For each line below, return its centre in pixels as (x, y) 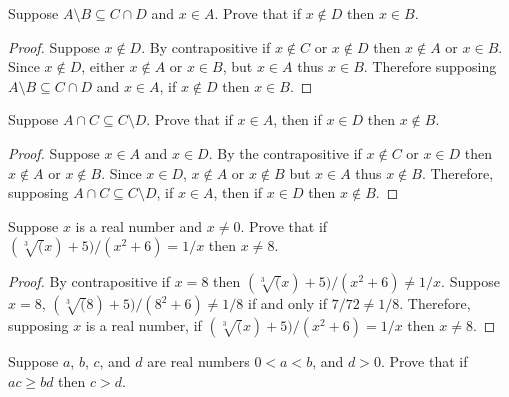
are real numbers (198, 361)
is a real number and (139, 225)
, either (103, 66)
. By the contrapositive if (285, 152)
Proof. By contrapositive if (89, 281)
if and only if (287, 303)
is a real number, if (143, 325)
